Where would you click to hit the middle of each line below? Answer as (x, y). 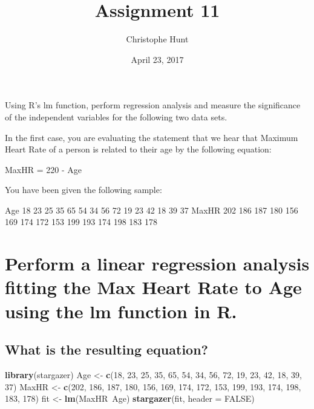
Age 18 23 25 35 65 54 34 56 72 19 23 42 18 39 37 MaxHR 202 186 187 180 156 (152, 210)
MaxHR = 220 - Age (43, 169)
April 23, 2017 (157, 59)
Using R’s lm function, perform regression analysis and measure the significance (153, 105)
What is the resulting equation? (106, 349)
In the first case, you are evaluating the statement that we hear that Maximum (152, 137)
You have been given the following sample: (83, 190)
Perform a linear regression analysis (157, 263)
